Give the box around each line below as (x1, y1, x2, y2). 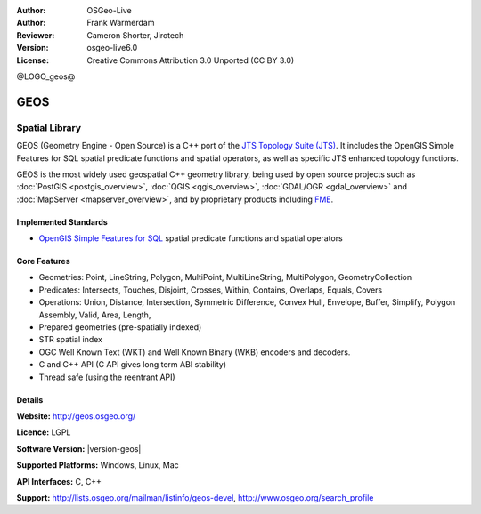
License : (16, 54, 49, 66)
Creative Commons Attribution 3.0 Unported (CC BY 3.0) (86, 54, 295, 66)
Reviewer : (16, 29, 55, 40)
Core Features (16, 256, 70, 267)
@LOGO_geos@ (16, 71, 76, 82)
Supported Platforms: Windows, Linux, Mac (16, 460, 180, 470)
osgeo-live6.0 (86, 43, 138, 53)
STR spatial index (38, 334, 102, 345)
